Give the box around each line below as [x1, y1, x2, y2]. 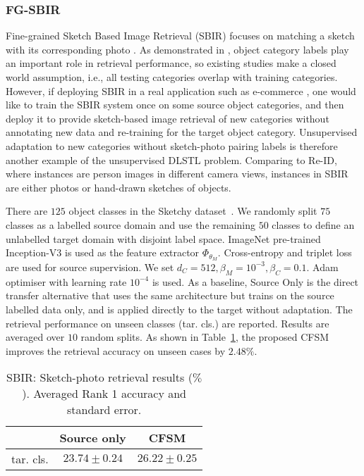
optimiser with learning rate [6, 274, 127, 289]
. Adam [306, 259, 339, 274]
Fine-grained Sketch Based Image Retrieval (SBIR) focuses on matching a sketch [6, 28, 355, 43]
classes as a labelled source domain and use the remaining [6, 217, 256, 232]
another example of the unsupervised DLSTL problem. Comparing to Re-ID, [6, 152, 337, 167]
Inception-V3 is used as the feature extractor [6, 245, 200, 260]
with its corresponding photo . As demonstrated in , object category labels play [6, 42, 349, 56]
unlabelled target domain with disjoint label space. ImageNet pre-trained [6, 231, 321, 246]
